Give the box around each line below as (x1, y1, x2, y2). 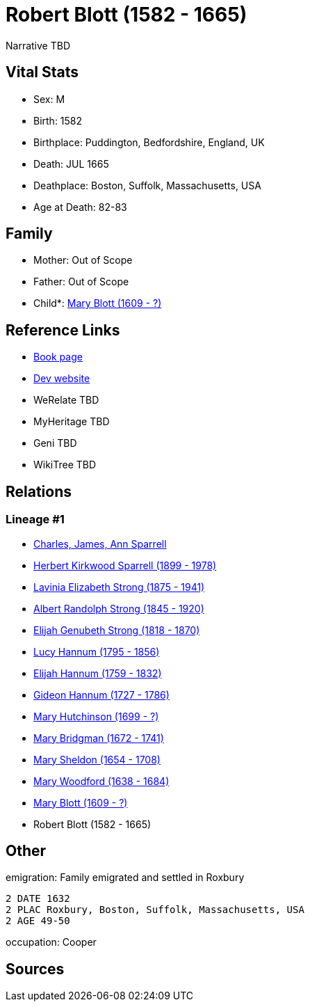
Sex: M (33, 93, 65, 105)
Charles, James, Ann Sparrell (33, 537, 167, 550)
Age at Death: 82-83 (33, 200, 127, 213)
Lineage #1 (6, 512, 65, 527)
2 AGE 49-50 (6, 915, 70, 927)
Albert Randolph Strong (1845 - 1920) (33, 602, 204, 614)
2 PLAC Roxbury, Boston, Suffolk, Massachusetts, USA (6, 904, 304, 916)
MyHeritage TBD (33, 415, 110, 428)
